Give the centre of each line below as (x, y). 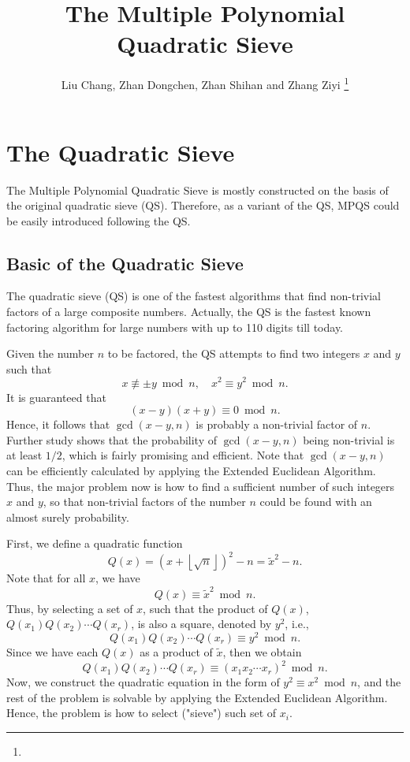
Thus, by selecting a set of (70, 608)
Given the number (50, 353)
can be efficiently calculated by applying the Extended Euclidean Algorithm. (191, 470)
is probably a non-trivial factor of (277, 424)
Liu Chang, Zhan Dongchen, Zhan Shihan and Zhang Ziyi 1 (205, 83)
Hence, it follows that (58, 424)
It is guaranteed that (56, 397)
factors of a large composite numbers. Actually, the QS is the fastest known (189, 312)
